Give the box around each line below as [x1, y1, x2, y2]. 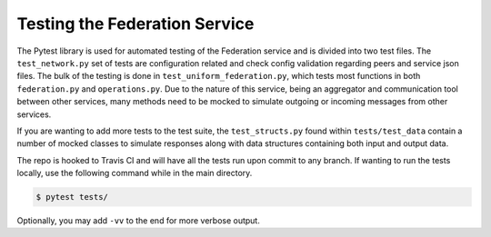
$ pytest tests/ [35, 192, 109, 202]
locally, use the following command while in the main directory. [16, 168, 253, 179]
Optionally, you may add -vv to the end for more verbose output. [16, 215, 261, 226]
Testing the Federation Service [16, 14, 255, 34]
